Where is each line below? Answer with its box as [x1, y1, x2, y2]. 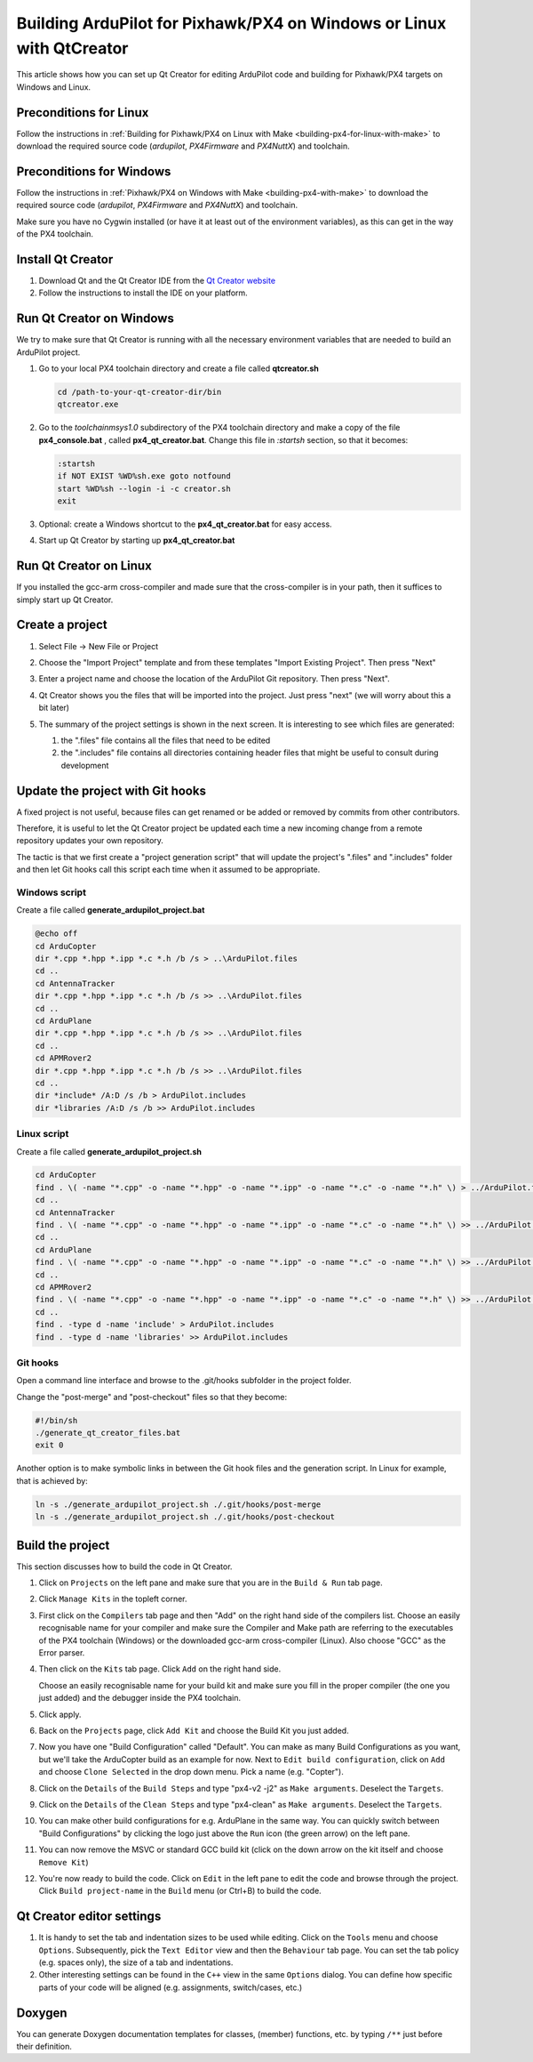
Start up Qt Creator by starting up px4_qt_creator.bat [38, 535, 235, 546]
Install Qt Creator [16, 252, 114, 267]
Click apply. [38, 1709, 82, 1720]
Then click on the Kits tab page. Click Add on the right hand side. [38, 1663, 282, 1674]
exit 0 [35, 1440, 64, 1450]
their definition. [16, 2042, 73, 2052]
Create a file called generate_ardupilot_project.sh [16, 1146, 202, 1156]
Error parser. [38, 1647, 85, 1658]
